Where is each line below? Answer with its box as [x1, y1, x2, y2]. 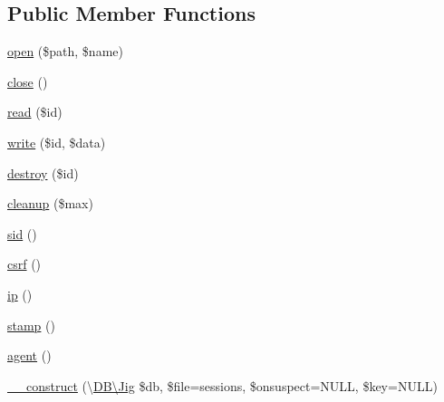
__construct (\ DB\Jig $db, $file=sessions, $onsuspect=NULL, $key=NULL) [7, 376, 438, 395]
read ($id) [7, 102, 63, 121]
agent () [7, 346, 52, 365]
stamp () [7, 315, 55, 334]
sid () [7, 224, 37, 243]
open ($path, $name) [7, 42, 123, 61]
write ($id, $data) [7, 132, 106, 151]
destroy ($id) [7, 163, 79, 182]
